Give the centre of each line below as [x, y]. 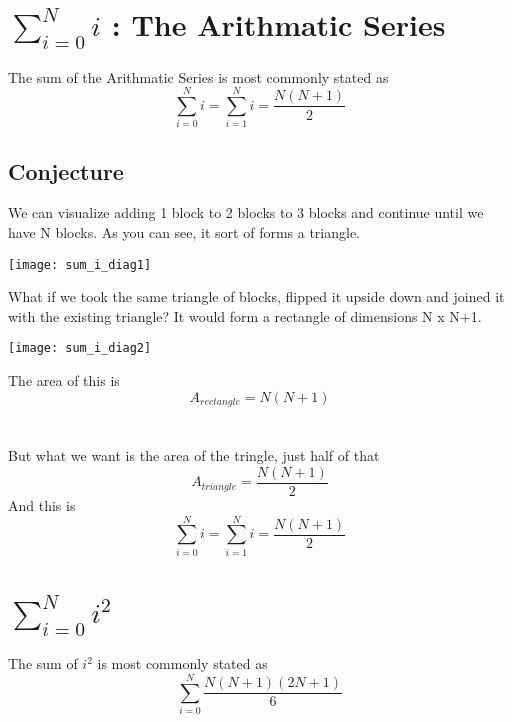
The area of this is [64, 380]
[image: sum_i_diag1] [80, 264]
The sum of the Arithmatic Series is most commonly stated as [198, 76]
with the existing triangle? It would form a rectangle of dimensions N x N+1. [245, 315]
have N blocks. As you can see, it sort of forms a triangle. [184, 232]
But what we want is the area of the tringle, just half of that [194, 455]
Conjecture [66, 170]
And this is [42, 505]
